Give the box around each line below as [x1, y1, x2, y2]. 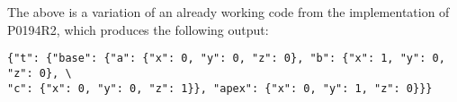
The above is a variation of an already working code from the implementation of [7, 3, 450, 21]
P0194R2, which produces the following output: [7, 20, 269, 38]
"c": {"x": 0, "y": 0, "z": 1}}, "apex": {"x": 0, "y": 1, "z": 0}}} [7, 81, 433, 95]
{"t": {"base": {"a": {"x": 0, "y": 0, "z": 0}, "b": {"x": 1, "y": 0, [7, 52, 445, 65]
